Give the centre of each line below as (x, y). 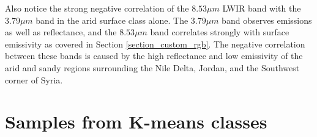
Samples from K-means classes (136, 121)
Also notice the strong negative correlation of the (97, 8)
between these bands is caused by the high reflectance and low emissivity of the (154, 56)
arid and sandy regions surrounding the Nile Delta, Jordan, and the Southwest (152, 67)
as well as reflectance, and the (61, 32)
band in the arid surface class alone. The (112, 20)
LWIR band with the (262, 8)
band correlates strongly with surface (220, 32)
